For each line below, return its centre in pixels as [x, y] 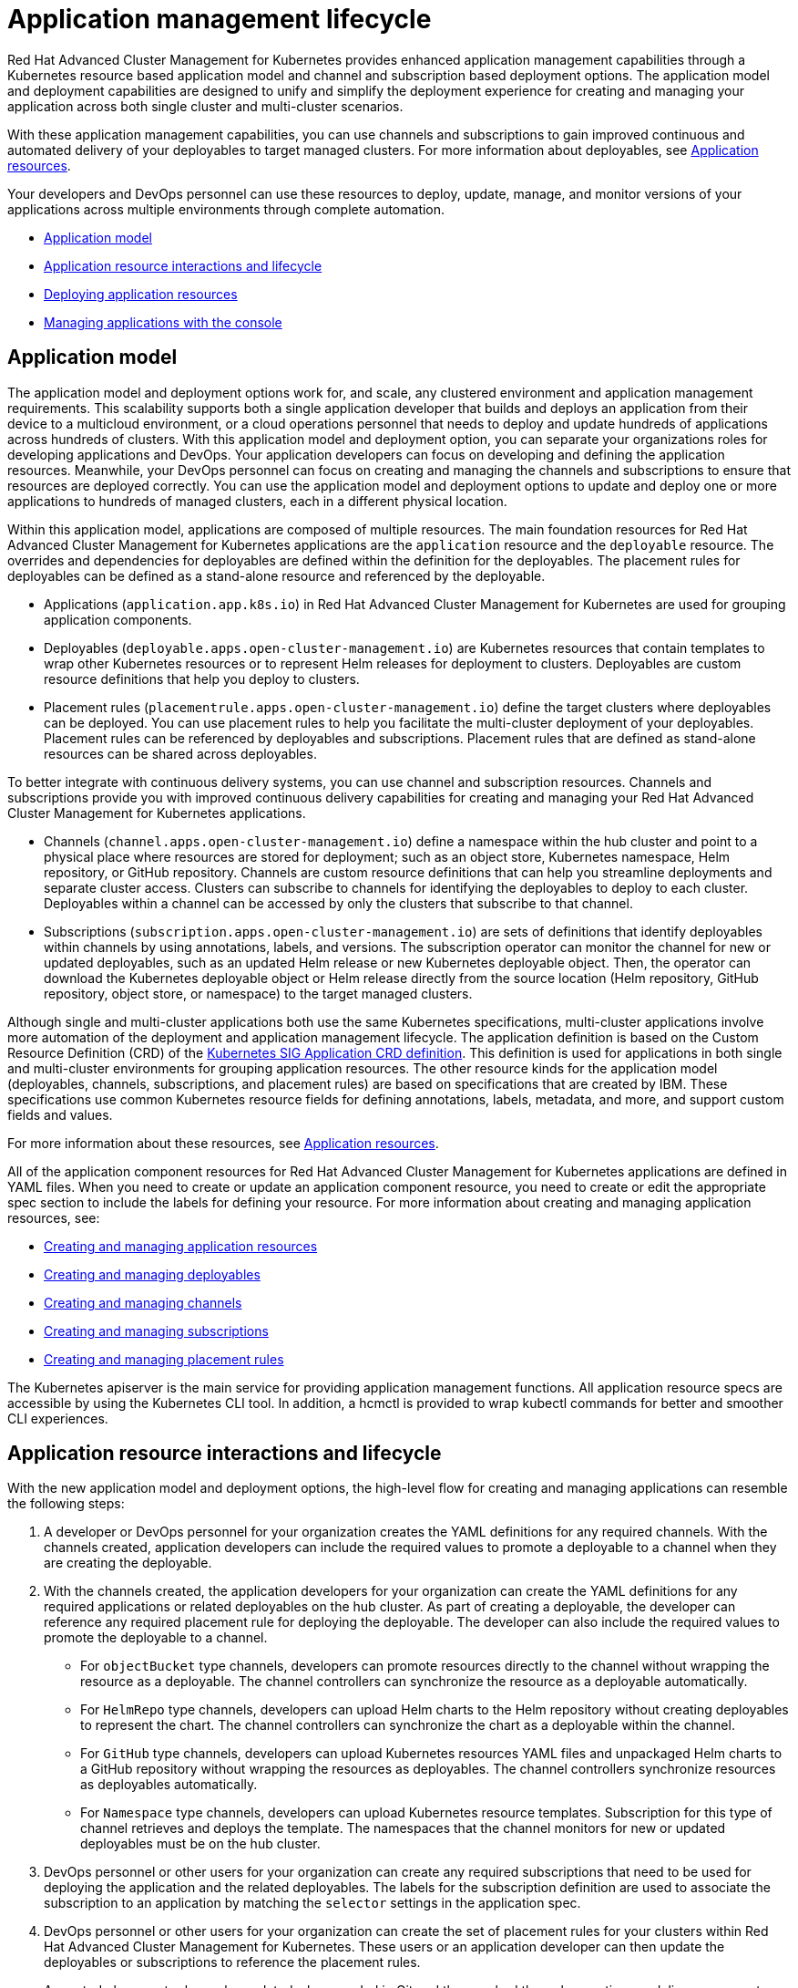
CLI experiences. [58, 1418]
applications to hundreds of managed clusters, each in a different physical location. [257, 501]
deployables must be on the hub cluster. [200, 1844]
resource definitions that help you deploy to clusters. [202, 678]
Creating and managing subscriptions [156, 1331]
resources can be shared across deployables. [180, 753]
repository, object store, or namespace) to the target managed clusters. [258, 993]
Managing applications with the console [163, 322]
